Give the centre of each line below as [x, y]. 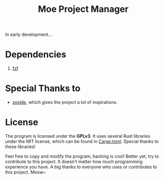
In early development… [28, 35]
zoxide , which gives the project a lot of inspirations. [65, 102]
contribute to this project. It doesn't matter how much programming [74, 162]
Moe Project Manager [83, 9]
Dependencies [36, 54]
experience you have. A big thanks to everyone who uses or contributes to [81, 167]
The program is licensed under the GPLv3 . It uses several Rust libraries [78, 136]
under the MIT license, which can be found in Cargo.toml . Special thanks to [82, 141]
